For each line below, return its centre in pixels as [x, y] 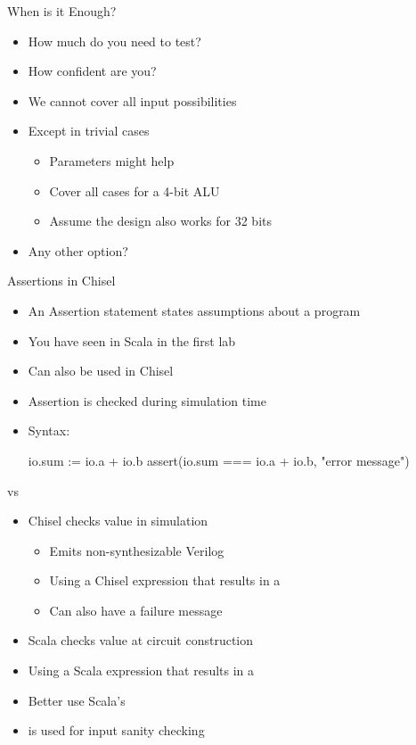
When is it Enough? [62, 11]
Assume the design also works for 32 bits [160, 221]
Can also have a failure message [136, 610]
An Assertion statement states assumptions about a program [194, 310]
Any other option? [78, 250]
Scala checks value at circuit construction [141, 640]
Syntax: [49, 430]
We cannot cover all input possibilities [132, 100]
